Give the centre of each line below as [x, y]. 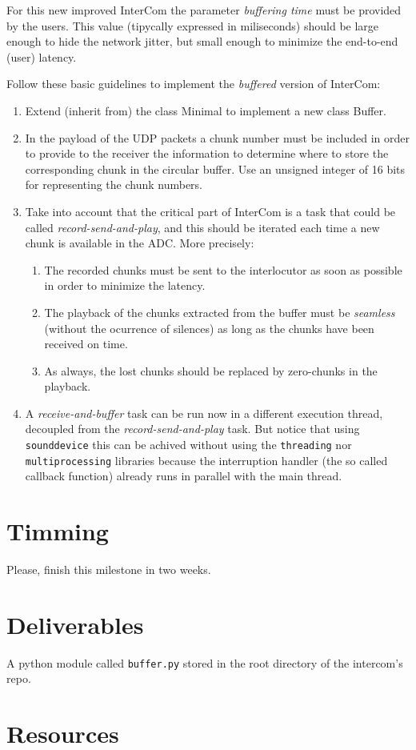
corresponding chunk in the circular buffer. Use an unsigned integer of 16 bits [215, 168]
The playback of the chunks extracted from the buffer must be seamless [220, 312]
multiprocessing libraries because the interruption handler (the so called [206, 460]
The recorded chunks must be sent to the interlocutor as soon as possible [223, 269]
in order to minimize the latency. [125, 285]
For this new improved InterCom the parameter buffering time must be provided [204, 10]
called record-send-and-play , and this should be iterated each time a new [202, 227]
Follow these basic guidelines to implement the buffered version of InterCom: [194, 84]
